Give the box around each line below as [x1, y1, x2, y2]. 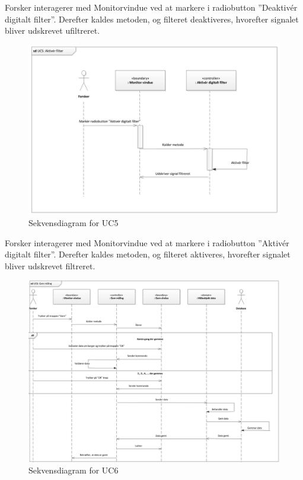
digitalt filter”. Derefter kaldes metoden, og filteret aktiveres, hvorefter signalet [5, 248, 291, 260]
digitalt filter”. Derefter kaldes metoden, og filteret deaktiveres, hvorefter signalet [5, 12, 299, 25]
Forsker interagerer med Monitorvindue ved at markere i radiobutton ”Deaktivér [5, 1, 298, 13]
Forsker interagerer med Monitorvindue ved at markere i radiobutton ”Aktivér [5, 236, 289, 249]
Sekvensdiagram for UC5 [28, 216, 119, 228]
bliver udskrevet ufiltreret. [5, 24, 100, 37]
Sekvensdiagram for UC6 [28, 464, 119, 476]
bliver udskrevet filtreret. [5, 259, 95, 272]
